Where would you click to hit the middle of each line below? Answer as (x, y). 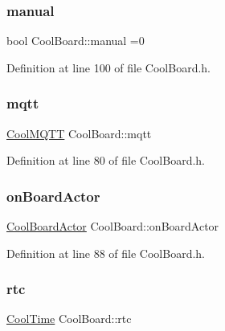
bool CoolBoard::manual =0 (76, 41)
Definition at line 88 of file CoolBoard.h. (106, 253)
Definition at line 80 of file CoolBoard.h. (106, 160)
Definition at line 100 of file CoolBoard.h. (109, 67)
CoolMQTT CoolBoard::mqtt (79, 133)
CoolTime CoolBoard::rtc (69, 319)
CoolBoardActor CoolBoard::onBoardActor (113, 226)
